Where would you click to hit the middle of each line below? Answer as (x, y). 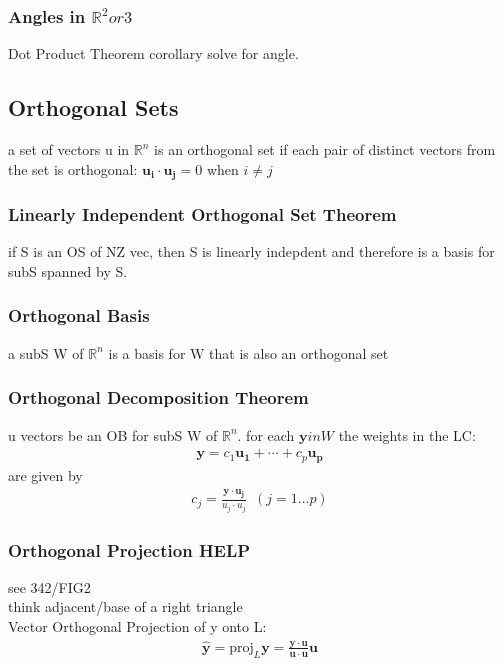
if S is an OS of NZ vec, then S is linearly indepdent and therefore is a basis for (251, 251)
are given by (45, 474)
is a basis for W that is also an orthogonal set (248, 352)
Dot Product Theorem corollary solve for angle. (153, 53)
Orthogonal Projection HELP (129, 549)
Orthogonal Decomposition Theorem (158, 397)
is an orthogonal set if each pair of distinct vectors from (325, 149)
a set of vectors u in (69, 149)
